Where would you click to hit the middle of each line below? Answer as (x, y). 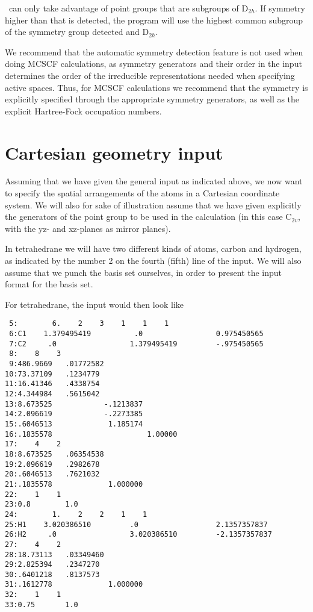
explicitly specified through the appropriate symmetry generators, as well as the (152, 99)
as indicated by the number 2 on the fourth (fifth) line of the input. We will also (153, 261)
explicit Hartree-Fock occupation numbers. (83, 111)
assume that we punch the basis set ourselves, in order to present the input (144, 272)
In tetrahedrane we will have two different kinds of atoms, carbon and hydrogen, (153, 248)
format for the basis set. (49, 284)
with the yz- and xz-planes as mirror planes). (88, 228)
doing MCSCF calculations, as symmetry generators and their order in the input (153, 64)
